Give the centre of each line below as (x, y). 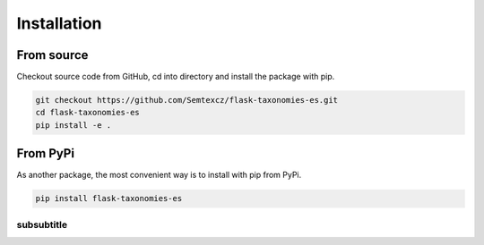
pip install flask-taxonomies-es (109, 199)
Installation (59, 23)
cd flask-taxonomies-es (88, 113)
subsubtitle (42, 224)
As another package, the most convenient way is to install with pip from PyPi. (159, 175)
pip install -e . (73, 125)
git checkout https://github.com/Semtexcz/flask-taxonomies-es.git (187, 100)
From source (52, 55)
